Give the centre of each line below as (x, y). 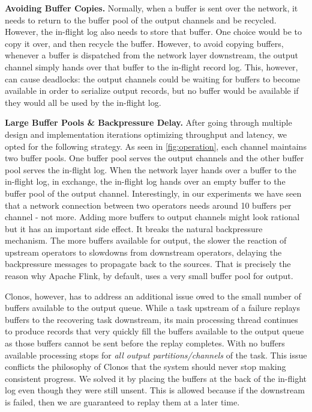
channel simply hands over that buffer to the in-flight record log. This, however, (151, 66)
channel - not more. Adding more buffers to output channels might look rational (152, 217)
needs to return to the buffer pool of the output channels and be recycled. (141, 20)
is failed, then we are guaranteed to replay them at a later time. (122, 402)
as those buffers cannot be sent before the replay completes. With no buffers (145, 343)
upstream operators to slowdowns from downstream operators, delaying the (143, 252)
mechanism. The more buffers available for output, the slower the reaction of (146, 240)
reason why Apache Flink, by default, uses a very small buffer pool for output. (149, 276)
